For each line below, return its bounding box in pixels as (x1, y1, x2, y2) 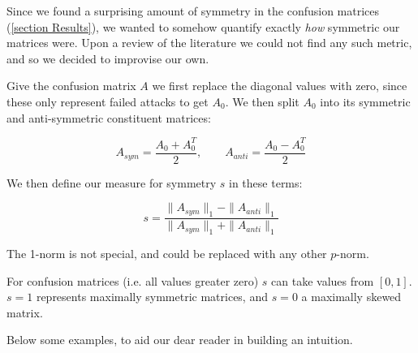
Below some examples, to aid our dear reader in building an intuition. (6, 331, 353, 348)
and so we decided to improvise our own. (6, 50, 209, 67)
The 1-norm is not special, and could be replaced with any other (6, 244, 327, 261)
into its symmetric (320, 93, 411, 110)
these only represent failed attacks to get (6, 93, 209, 110)
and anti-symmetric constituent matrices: (6, 109, 211, 126)
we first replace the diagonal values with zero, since (152, 77, 407, 94)
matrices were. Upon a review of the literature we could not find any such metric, (6, 34, 412, 51)
